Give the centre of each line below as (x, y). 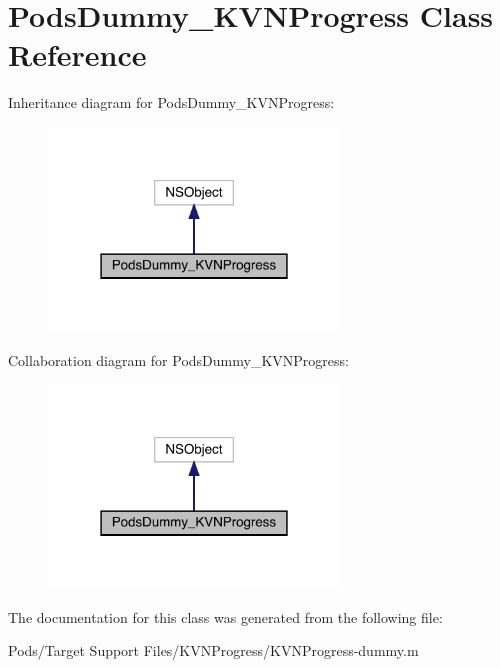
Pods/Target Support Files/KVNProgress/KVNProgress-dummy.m (213, 650)
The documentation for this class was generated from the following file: (225, 616)
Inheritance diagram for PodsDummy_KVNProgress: (171, 102)
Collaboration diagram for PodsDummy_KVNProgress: (178, 359)
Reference (77, 54)
